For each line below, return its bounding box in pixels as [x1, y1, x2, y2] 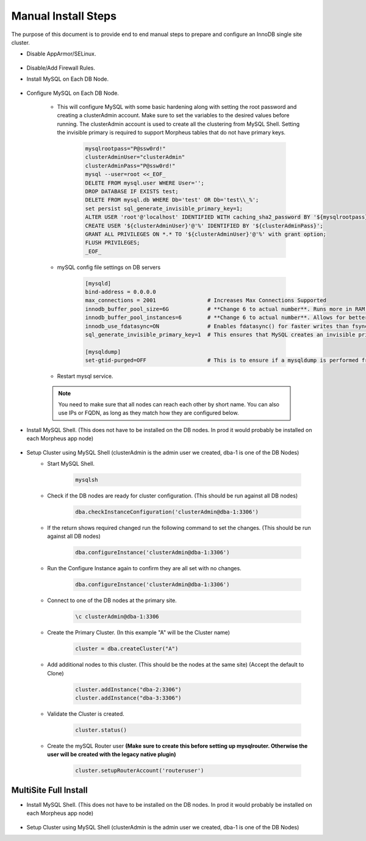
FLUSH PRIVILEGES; [85, 239, 140, 246]
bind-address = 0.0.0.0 [85, 288, 157, 296]
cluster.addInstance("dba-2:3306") [75, 686, 182, 693]
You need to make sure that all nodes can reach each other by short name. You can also [58, 400, 280, 408]
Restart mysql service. [57, 373, 113, 380]
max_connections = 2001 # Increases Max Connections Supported [85, 297, 326, 304]
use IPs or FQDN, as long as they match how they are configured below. [58, 409, 239, 417]
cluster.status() [75, 726, 127, 733]
